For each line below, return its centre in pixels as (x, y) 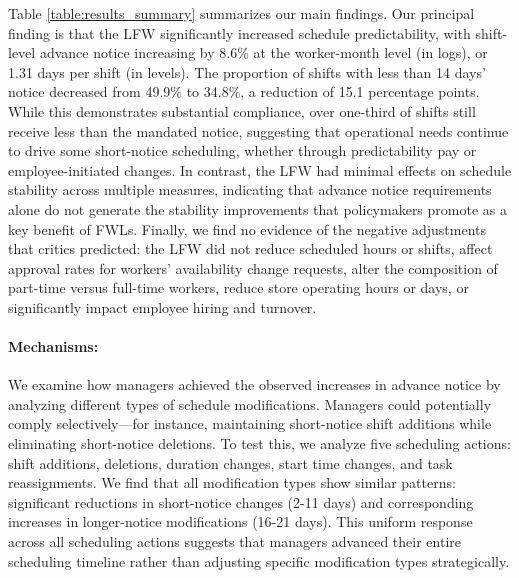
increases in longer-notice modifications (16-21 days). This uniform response (240, 521)
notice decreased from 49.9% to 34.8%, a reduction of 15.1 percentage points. (244, 91)
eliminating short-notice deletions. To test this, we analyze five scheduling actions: (259, 443)
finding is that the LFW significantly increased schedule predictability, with (239, 32)
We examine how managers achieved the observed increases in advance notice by (254, 384)
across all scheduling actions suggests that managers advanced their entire (235, 541)
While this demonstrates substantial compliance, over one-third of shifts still (242, 110)
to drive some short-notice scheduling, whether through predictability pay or (242, 150)
